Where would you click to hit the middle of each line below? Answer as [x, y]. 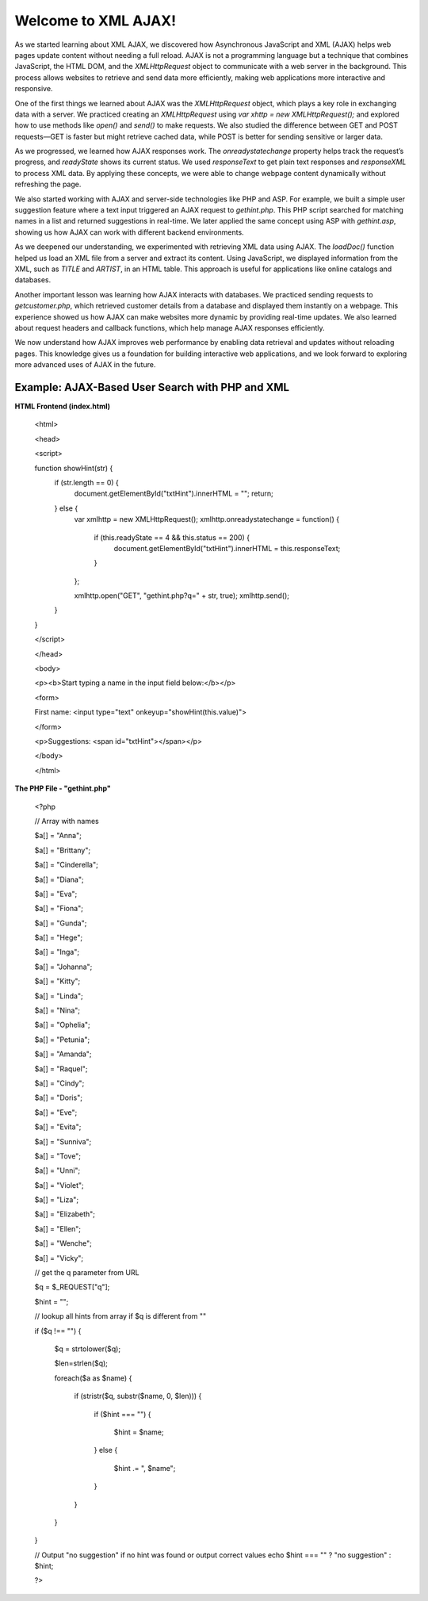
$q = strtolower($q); [88, 1349]
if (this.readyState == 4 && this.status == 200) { [172, 537]
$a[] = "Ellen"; [58, 1228]
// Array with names [67, 821]
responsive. [34, 89]
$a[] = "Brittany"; [63, 850]
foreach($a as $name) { [93, 1378]
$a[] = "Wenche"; [63, 1243]
